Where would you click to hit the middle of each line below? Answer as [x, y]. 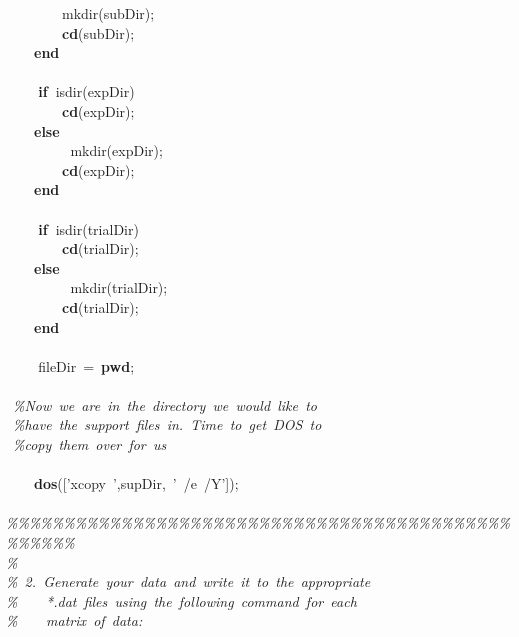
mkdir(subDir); [108, 13]
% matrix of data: [74, 620]
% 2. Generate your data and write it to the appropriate [188, 581]
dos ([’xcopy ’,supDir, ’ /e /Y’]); [136, 483]
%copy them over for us [90, 444]
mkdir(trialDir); [119, 287]
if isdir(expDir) [86, 91]
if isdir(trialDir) [88, 228]
